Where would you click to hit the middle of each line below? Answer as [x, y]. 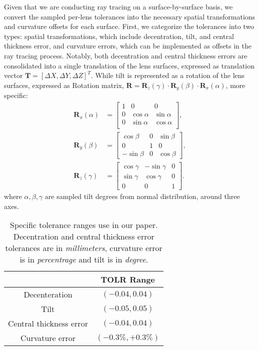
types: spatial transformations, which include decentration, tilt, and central [119, 36]
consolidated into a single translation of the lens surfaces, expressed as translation [129, 65]
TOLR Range [128, 279]
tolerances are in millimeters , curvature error [84, 248]
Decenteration [48, 294]
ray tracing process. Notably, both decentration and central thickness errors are [126, 55]
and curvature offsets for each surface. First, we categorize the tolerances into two [129, 26]
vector [13, 75]
